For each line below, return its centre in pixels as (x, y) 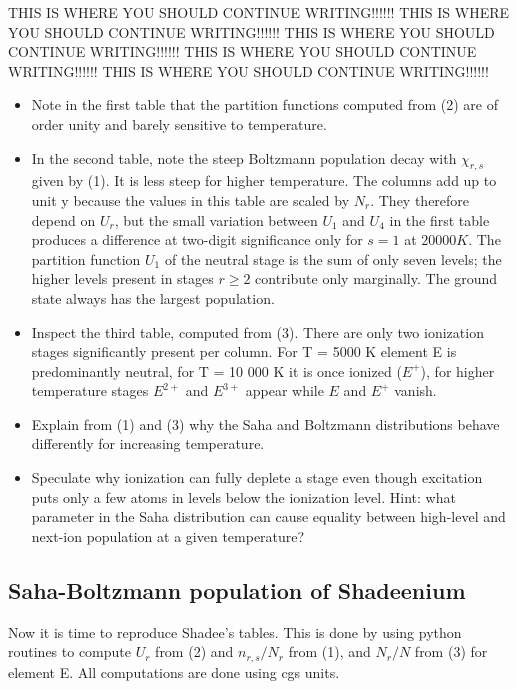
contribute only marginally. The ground (376, 278)
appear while (284, 390)
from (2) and (194, 651)
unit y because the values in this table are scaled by (190, 199)
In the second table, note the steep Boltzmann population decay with (244, 157)
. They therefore (420, 199)
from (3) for (451, 651)
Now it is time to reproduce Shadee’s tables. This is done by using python (235, 631)
